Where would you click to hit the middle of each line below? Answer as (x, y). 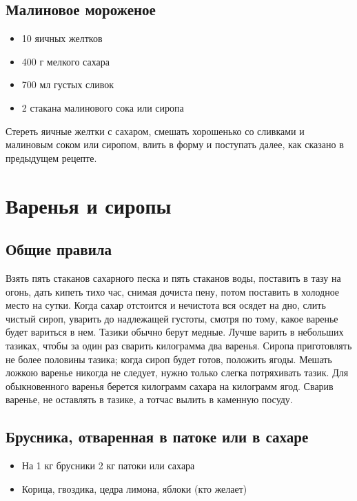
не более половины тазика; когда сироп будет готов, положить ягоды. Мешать (169, 359)
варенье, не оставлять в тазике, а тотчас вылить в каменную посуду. (149, 399)
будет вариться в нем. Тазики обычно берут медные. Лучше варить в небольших (175, 332)
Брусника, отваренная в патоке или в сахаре (157, 437)
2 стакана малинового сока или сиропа (103, 107)
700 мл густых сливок (68, 84)
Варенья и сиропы (89, 205)
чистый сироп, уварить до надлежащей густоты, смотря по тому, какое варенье (172, 318)
